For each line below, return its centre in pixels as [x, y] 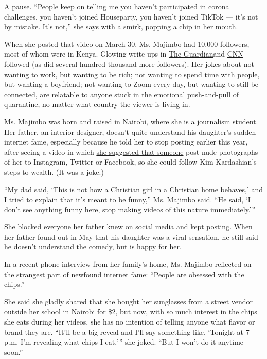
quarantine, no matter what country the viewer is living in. [97, 104]
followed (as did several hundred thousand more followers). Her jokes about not [129, 64]
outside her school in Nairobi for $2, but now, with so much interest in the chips [131, 311]
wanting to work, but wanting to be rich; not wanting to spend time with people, [132, 74]
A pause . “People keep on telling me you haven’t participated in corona [117, 6]
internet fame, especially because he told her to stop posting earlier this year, [126, 142]
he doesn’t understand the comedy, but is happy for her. [93, 247]
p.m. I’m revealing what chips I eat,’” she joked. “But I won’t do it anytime [124, 342]
